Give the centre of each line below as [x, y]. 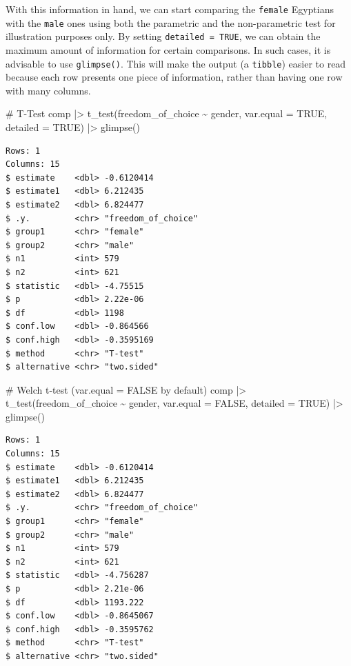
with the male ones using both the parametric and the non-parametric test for [171, 22]
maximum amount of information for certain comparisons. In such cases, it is [168, 49]
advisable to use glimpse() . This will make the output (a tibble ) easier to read [176, 63]
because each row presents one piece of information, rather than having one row [174, 77]
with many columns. [48, 90]
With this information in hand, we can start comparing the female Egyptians [170, 9]
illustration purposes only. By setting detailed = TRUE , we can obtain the [163, 36]
